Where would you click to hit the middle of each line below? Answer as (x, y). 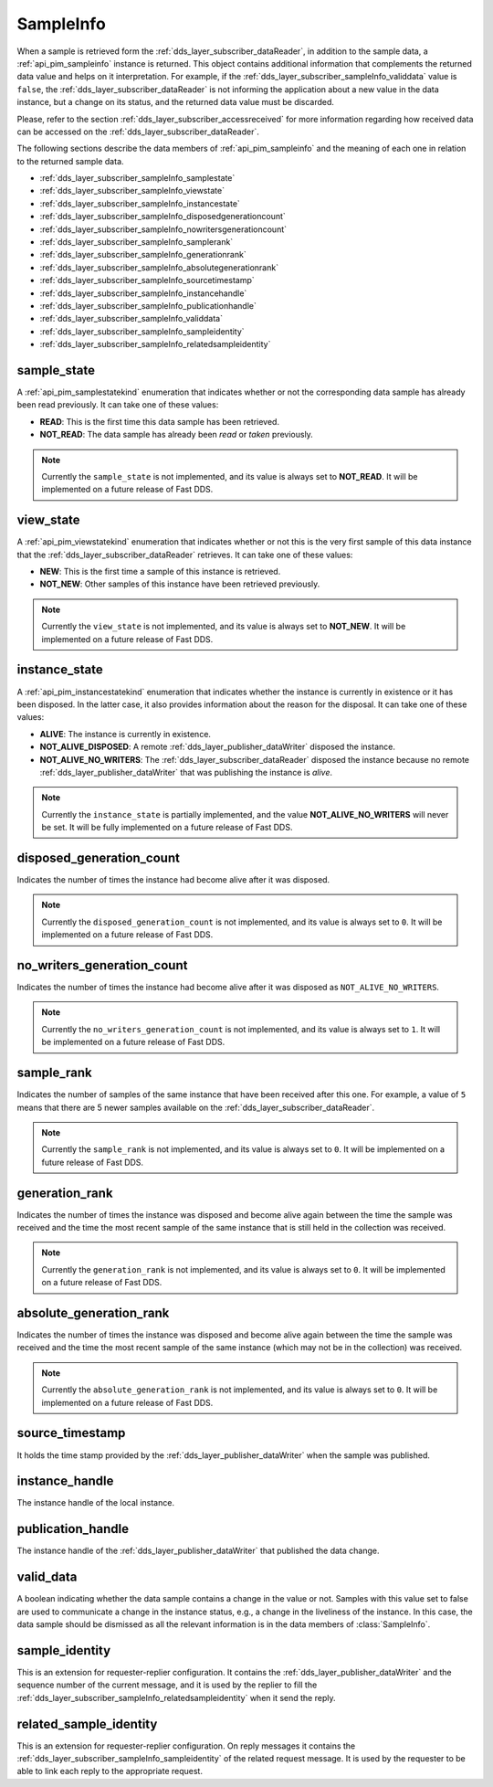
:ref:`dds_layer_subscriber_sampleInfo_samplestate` (137, 178)
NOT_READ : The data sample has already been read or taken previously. (177, 435)
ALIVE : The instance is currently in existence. (126, 734)
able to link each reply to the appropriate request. (110, 1771)
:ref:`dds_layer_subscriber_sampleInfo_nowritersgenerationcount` (163, 229)
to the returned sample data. (70, 161)
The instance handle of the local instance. (96, 1503)
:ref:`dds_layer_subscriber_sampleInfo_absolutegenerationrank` (159, 267)
